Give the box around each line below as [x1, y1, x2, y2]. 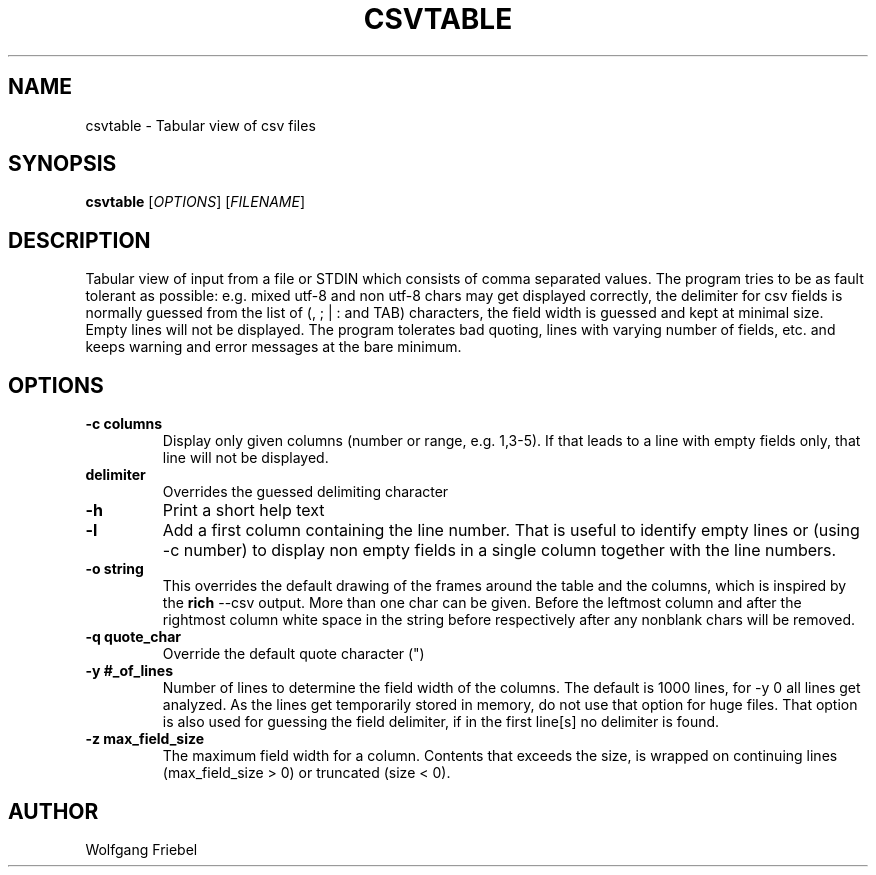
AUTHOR [8, 798, 99, 824]
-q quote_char [85, 628, 181, 646]
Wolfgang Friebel [85, 840, 198, 858]
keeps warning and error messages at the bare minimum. [85, 338, 462, 356]
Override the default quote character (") [162, 645, 425, 663]
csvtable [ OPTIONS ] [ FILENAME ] [85, 193, 306, 211]
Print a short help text [162, 500, 325, 521]
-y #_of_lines [85, 662, 174, 680]
